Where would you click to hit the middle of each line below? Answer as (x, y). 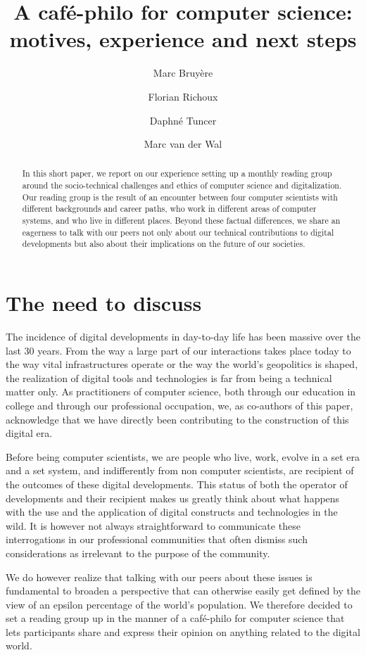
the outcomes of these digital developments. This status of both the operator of (177, 484)
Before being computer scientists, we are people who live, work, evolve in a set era (183, 456)
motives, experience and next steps (183, 39)
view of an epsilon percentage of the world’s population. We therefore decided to (179, 604)
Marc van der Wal (183, 144)
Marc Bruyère (183, 73)
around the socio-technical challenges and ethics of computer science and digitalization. (182, 185)
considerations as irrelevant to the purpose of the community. (138, 553)
